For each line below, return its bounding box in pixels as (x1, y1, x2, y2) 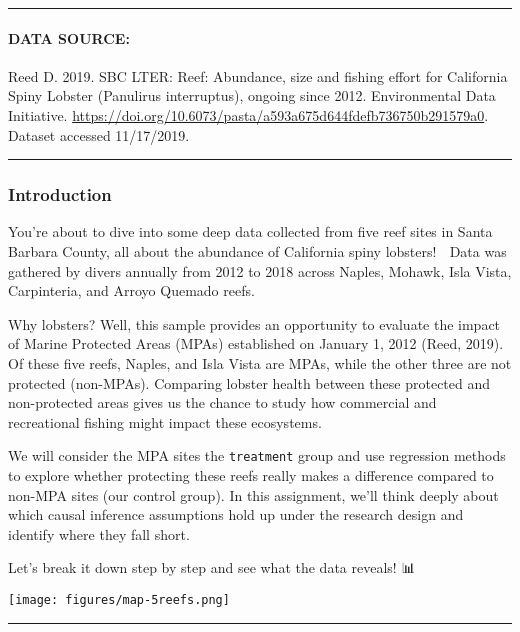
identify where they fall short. (8, 523, 190, 544)
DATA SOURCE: (8, 27, 130, 48)
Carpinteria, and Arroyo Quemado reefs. (8, 280, 255, 301)
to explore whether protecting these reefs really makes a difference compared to (8, 464, 494, 485)
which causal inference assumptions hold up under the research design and (8, 504, 464, 525)
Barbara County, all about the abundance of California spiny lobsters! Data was (8, 240, 507, 261)
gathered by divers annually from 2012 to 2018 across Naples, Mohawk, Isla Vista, (8, 260, 512, 281)
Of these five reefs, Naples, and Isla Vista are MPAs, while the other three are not (8, 352, 512, 373)
